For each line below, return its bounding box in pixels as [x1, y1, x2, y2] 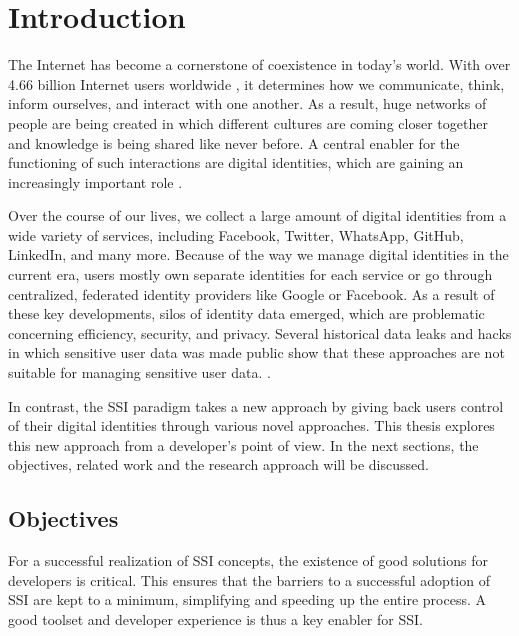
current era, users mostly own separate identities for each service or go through [8, 264, 493, 285]
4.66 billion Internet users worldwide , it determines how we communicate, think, [8, 73, 505, 94]
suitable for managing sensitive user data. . [8, 362, 271, 383]
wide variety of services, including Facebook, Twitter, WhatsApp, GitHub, [8, 224, 464, 245]
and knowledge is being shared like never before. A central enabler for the [8, 132, 460, 153]
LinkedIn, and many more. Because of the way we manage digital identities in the [8, 244, 509, 265]
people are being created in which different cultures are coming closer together [8, 112, 488, 133]
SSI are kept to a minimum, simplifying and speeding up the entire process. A [8, 589, 486, 610]
